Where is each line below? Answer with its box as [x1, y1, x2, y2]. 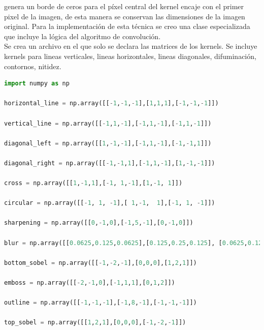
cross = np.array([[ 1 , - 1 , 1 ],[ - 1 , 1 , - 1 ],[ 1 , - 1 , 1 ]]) [4, 179, 183, 187]
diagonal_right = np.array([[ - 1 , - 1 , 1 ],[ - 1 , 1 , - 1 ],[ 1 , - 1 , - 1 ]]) [4, 159, 215, 167]
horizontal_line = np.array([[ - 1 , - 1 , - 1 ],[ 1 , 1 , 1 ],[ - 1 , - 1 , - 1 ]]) [4, 100, 219, 107]
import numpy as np [4, 80, 70, 87]
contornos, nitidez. [4, 61, 61, 71]
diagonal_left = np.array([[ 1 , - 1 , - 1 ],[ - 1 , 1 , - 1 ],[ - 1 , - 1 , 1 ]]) [4, 139, 212, 147]
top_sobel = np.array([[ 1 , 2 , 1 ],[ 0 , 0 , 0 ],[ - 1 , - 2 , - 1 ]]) [4, 319, 186, 326]
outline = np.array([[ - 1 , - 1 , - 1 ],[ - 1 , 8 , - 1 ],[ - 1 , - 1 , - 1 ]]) [4, 299, 197, 307]
